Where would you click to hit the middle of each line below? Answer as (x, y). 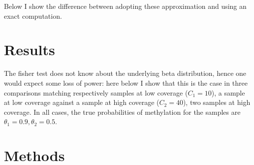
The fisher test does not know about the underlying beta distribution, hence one (125, 73)
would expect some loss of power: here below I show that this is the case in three (126, 82)
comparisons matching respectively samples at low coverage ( (96, 92)
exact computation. (33, 16)
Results (30, 49)
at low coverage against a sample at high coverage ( (82, 102)
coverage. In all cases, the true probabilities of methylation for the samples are (122, 112)
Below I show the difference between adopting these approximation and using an (125, 6)
